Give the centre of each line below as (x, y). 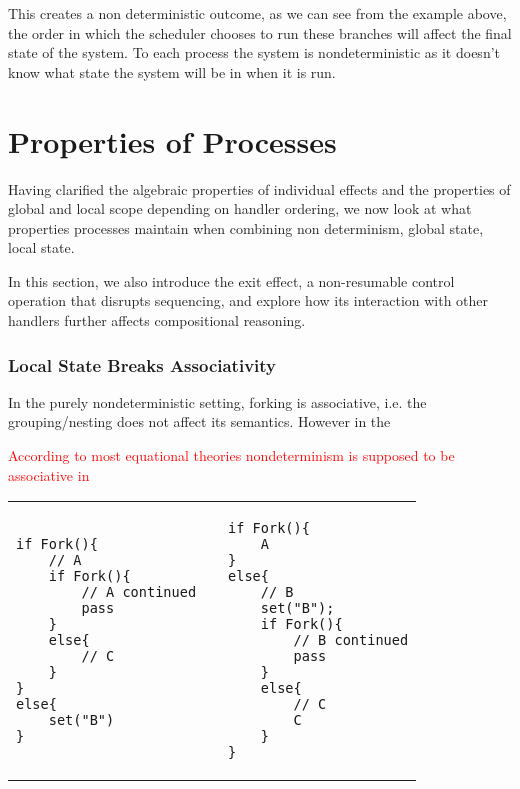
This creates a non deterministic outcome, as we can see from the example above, (257, 13)
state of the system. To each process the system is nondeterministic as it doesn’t (254, 52)
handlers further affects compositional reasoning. (157, 320)
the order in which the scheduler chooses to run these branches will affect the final (260, 32)
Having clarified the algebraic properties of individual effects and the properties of (259, 188)
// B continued (351, 640)
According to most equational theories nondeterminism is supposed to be (231, 455)
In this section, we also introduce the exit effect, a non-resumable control (231, 280)
